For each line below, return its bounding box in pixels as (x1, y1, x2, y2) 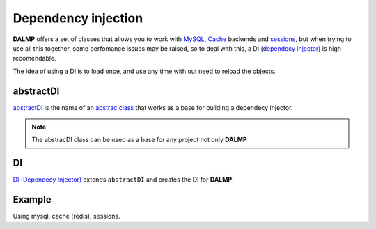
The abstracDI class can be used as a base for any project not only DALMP (31, 136, 247, 144)
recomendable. (13, 54, 56, 63)
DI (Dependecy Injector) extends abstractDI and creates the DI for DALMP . (13, 175, 234, 184)
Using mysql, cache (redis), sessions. (13, 212, 121, 221)
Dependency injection (13, 10, 143, 26)
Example (13, 194, 52, 205)
